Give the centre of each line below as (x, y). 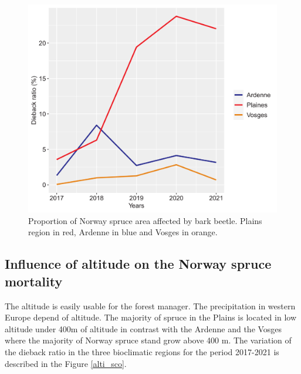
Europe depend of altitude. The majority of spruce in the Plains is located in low (150, 317)
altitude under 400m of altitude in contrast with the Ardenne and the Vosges (143, 328)
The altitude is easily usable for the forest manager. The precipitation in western (150, 305)
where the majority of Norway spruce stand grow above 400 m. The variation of (148, 340)
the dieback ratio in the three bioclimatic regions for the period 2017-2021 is (142, 351)
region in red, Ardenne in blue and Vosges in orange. (123, 232)
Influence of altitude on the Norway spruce (138, 264)
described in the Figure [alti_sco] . (66, 363)
